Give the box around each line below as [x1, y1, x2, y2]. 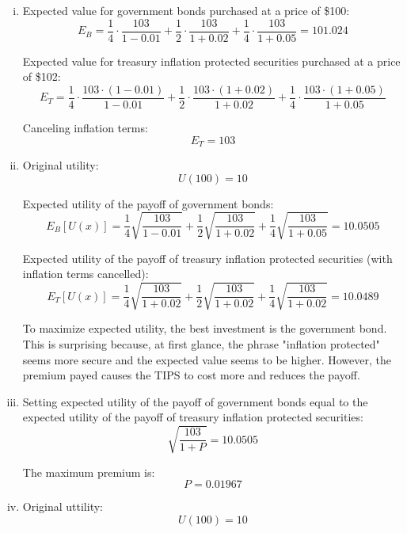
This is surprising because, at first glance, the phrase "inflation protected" [22, 336, 380, 352]
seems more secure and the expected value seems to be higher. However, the [22, 351, 391, 367]
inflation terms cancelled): [22, 265, 149, 282]
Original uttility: [22, 498, 103, 515]
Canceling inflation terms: [22, 119, 148, 135]
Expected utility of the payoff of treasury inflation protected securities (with [22, 249, 393, 266]
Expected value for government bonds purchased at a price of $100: [22, 2, 350, 18]
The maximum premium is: [22, 463, 155, 480]
